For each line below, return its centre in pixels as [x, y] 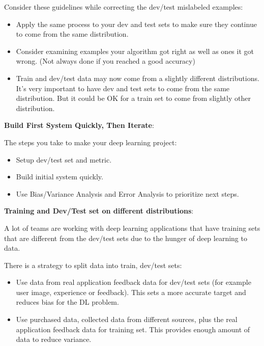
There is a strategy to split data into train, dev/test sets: [93, 265]
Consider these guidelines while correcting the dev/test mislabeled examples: [124, 7]
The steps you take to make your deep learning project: [91, 142]
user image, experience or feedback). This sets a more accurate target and [131, 292]
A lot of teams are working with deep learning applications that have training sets [132, 228]
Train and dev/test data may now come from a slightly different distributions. [138, 78]
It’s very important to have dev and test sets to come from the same [123, 88]
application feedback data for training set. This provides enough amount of [133, 329]
